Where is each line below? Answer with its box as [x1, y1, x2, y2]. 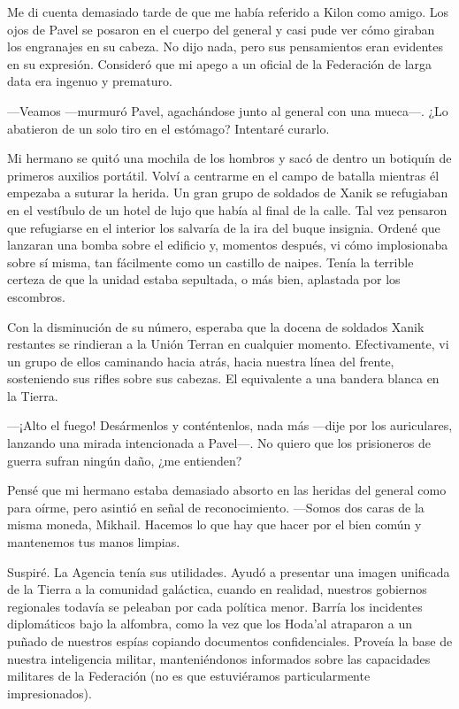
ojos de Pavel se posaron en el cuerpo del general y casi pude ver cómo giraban [7, 19, 435, 38]
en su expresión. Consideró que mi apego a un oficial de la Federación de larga [7, 54, 432, 73]
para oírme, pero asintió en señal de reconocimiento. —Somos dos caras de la [7, 497, 425, 516]
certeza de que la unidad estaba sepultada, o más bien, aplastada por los [7, 270, 401, 289]
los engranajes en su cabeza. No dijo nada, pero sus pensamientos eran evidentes [7, 37, 444, 56]
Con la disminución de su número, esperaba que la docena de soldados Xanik [7, 317, 425, 335]
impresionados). [7, 683, 92, 702]
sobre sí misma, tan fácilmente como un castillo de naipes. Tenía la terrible [7, 252, 414, 271]
